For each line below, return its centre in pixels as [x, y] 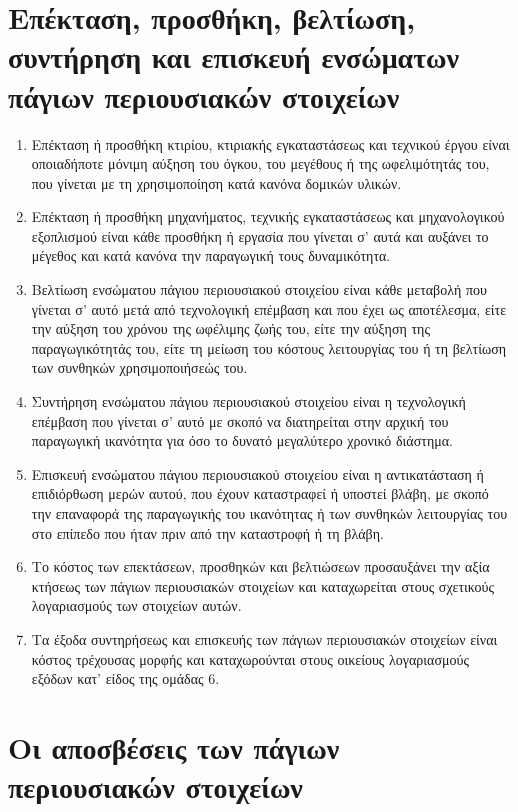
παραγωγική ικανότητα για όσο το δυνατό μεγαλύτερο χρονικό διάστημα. [242, 440]
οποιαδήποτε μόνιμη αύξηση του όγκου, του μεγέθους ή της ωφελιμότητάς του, [260, 163]
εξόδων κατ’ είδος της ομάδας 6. [125, 678]
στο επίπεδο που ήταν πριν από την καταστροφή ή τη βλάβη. [207, 532]
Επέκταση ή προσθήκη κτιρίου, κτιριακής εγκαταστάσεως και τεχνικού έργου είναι [270, 143]
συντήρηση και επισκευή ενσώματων [234, 56]
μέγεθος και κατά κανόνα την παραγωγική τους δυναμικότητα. [211, 255]
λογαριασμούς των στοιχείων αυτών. [136, 605]
